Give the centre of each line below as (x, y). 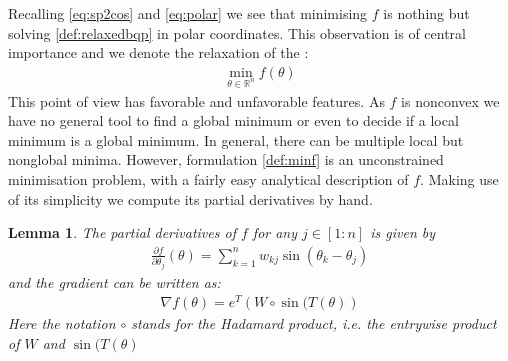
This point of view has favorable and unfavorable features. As (196, 100)
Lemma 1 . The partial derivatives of (122, 232)
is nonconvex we (450, 100)
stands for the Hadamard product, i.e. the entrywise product (314, 323)
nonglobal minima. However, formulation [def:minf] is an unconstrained (226, 159)
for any (275, 232)
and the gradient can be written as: (114, 281)
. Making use (459, 178)
